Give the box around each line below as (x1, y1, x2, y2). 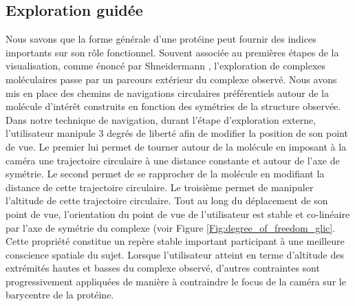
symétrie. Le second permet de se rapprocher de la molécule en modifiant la (6, 166, 325, 181)
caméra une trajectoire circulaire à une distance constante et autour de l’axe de (6, 153, 340, 167)
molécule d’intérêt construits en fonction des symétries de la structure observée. (6, 99, 341, 113)
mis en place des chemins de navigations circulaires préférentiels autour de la (6, 85, 330, 100)
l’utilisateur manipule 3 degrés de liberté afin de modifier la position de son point (6, 126, 348, 140)
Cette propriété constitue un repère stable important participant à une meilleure (6, 234, 345, 248)
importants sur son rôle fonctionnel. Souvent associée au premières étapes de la (6, 45, 339, 59)
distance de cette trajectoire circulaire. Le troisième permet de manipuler (6, 179, 314, 194)
